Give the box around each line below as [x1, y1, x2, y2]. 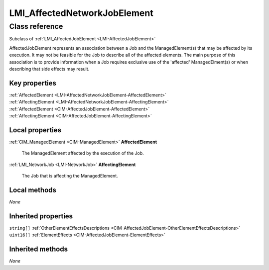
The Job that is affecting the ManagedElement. [21, 173, 118, 179]
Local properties [9, 126, 62, 134]
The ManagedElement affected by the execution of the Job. [21, 150, 144, 156]
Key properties [9, 79, 57, 87]
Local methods [9, 185, 57, 194]
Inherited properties [9, 212, 73, 220]
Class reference [9, 22, 63, 31]
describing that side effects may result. [9, 66, 90, 72]
